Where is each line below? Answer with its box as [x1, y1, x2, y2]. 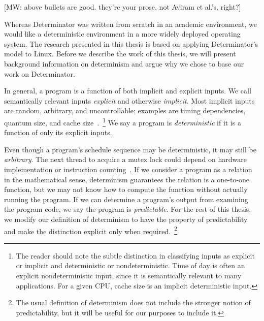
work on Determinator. [4, 68, 75, 79]
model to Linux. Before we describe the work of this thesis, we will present [4, 48, 236, 59]
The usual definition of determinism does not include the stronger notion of [16, 297, 251, 308]
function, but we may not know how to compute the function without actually [4, 184, 248, 195]
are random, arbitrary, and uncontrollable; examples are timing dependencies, [4, 105, 246, 116]
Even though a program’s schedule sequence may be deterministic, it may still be [4, 144, 256, 154]
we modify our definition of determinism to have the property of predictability [4, 213, 248, 224]
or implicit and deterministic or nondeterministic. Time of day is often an [16, 260, 245, 271]
